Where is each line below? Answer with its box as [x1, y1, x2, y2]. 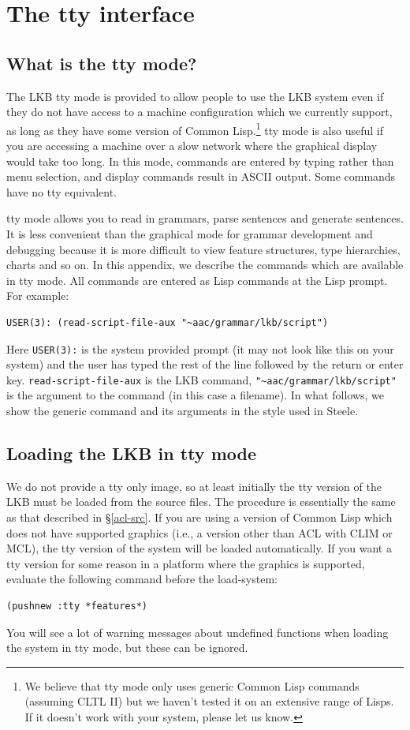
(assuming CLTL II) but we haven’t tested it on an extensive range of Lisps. [24, 693, 394, 709]
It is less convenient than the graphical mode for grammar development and [6, 225, 373, 241]
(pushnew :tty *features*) [6, 601, 147, 612]
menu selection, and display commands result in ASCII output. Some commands [6, 168, 396, 185]
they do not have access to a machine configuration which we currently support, [6, 103, 393, 120]
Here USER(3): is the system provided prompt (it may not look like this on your [6, 340, 394, 357]
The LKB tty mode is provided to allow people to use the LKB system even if [6, 88, 384, 104]
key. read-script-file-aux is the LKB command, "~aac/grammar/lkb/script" [6, 371, 397, 387]
